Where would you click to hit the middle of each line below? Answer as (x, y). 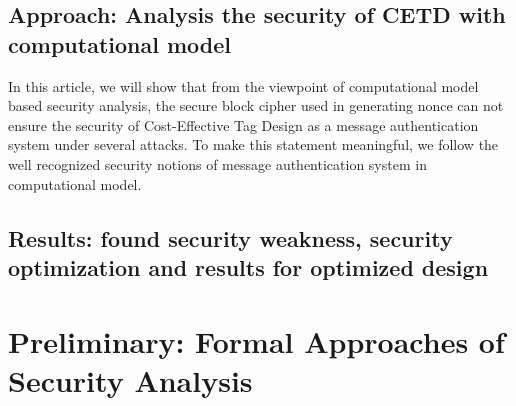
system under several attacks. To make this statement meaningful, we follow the (253, 144)
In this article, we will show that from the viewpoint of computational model (243, 85)
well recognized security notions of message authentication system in (217, 163)
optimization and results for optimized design (248, 266)
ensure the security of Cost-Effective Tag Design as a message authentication (243, 124)
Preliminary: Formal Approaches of (256, 340)
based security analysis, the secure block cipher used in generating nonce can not (256, 105)
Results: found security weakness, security (230, 237)
